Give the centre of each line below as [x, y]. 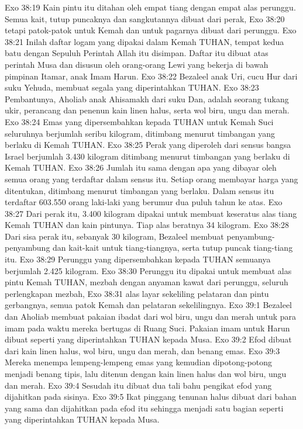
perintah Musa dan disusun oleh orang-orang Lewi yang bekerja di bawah [137, 64]
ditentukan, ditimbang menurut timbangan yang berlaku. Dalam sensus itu [140, 190]
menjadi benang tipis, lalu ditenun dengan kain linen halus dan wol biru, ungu [146, 373]
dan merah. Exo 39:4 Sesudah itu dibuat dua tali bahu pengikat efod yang [138, 385]
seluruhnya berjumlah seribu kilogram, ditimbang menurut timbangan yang [140, 133]
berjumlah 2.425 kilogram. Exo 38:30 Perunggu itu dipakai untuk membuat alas [148, 270]
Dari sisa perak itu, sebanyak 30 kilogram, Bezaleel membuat [114, 236]
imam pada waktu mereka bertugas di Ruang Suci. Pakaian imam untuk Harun [147, 328]
